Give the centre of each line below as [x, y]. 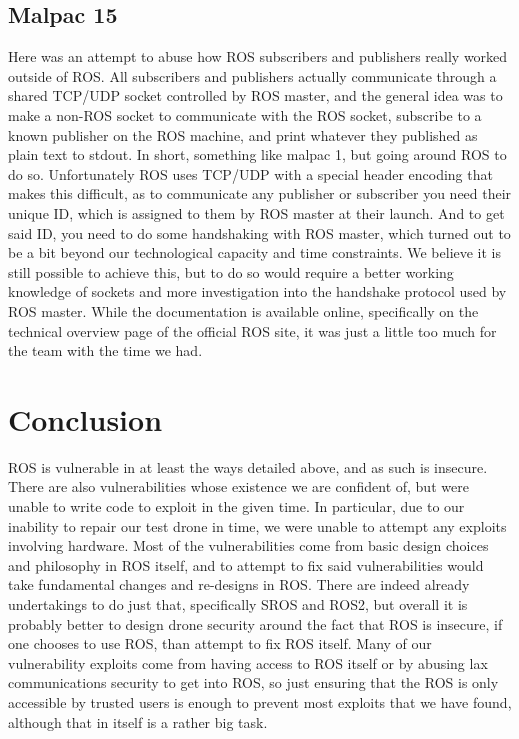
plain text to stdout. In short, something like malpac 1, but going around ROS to [257, 154]
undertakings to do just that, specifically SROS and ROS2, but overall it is [238, 603]
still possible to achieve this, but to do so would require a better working [231, 271]
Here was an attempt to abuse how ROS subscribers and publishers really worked [258, 56]
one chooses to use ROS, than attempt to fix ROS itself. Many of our [220, 643]
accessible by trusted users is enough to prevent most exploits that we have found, [260, 701]
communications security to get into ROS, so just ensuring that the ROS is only [253, 682]
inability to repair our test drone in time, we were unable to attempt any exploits [257, 525]
